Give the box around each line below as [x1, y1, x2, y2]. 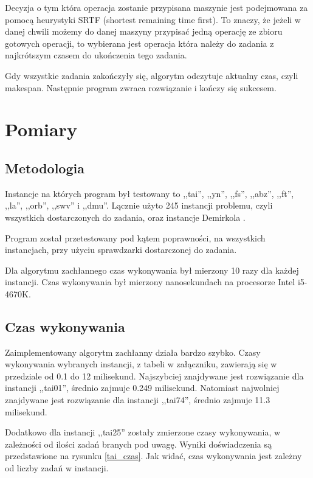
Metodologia [5, 158, 84, 177]
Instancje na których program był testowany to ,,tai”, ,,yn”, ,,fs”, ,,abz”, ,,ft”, [5, 187, 294, 199]
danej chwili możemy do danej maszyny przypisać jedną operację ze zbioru [5, 25, 283, 38]
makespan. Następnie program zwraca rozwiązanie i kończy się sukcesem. [5, 81, 277, 94]
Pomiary [5, 117, 77, 142]
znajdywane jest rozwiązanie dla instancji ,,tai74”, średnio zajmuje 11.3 [5, 393, 270, 406]
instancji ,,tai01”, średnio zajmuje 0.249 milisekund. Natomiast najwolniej [5, 381, 280, 394]
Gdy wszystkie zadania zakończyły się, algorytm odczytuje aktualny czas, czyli [5, 69, 298, 81]
